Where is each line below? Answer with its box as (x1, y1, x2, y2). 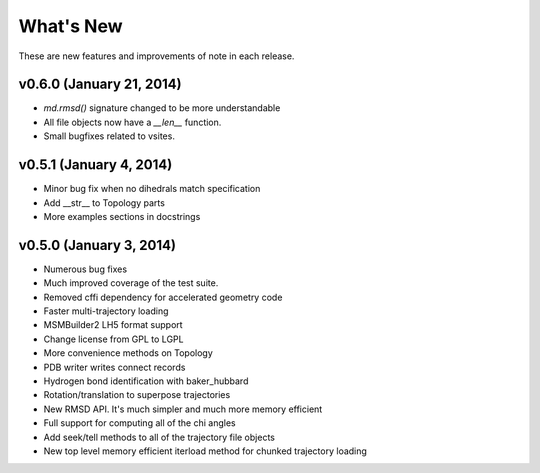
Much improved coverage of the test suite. (43, 277, 219, 289)
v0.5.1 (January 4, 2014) (18, 156, 173, 174)
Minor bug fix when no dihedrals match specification (43, 183, 261, 195)
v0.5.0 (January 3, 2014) (18, 236, 177, 254)
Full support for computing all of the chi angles (43, 417, 236, 429)
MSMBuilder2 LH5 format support (43, 319, 184, 331)
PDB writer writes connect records (43, 361, 186, 373)
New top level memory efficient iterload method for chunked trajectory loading (43, 445, 367, 457)
